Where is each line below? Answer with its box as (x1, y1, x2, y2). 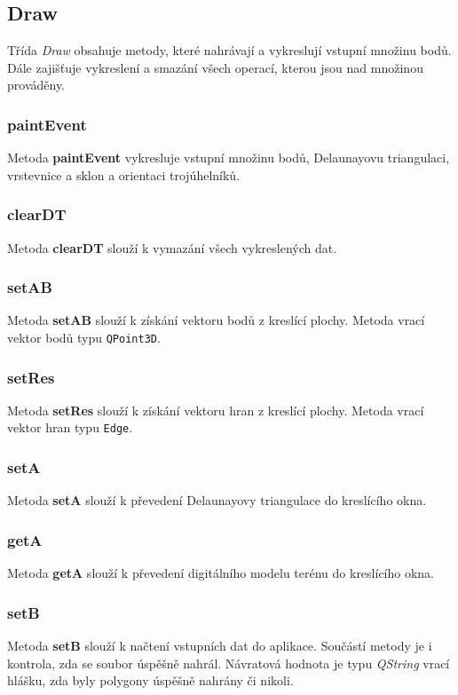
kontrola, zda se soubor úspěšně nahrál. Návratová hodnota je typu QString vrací (7, 653, 450, 672)
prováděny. (7, 75, 66, 94)
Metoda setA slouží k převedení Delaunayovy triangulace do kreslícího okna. (7, 491, 427, 509)
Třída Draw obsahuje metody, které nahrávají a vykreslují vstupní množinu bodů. (7, 41, 452, 59)
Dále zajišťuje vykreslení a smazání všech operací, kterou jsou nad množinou (7, 58, 423, 76)
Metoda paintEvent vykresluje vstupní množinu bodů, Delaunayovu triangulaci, (7, 148, 450, 167)
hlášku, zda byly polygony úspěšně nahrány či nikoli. (7, 671, 294, 690)
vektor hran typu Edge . (7, 418, 133, 437)
